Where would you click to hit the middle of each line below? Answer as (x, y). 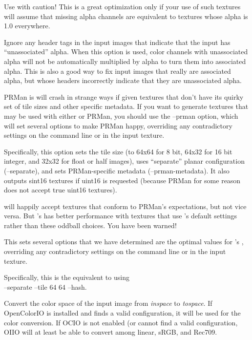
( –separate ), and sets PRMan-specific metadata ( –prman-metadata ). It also (117, 170)
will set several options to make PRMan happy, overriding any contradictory (118, 125)
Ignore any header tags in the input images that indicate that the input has (117, 42)
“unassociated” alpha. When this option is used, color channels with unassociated (126, 52)
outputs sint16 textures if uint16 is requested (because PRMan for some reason (122, 180)
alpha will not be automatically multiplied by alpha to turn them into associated (125, 61)
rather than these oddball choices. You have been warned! (90, 225)
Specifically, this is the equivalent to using (67, 277)
